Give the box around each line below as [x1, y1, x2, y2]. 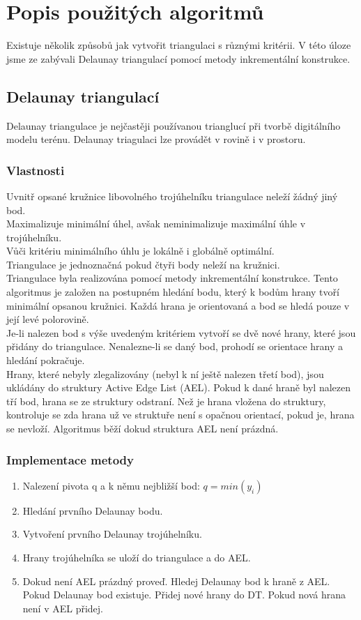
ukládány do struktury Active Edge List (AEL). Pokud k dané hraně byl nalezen [6, 380, 351, 395]
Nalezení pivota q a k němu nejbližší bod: [22, 478, 200, 492]
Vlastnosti [6, 161, 65, 179]
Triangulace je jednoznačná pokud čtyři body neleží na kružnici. [6, 257, 280, 271]
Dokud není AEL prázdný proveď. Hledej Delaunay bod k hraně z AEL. [22, 573, 330, 588]
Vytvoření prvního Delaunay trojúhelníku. [22, 527, 202, 541]
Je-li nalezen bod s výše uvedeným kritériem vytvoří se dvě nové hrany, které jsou [6, 325, 356, 340]
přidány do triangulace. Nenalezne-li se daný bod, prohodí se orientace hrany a [6, 339, 343, 354]
